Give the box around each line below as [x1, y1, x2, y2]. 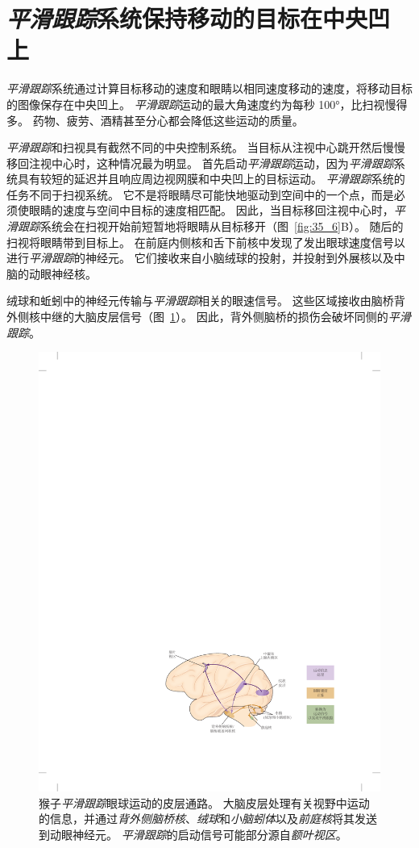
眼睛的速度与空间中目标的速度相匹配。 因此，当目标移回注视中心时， [28, 202, 394, 219]
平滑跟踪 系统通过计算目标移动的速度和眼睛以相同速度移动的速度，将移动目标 [6, 80, 413, 97]
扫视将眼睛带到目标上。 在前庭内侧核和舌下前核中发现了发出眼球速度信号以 [6, 233, 405, 250]
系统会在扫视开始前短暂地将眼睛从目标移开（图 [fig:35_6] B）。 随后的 [40, 218, 404, 235]
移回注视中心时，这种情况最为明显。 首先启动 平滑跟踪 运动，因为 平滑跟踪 [6, 154, 394, 171]
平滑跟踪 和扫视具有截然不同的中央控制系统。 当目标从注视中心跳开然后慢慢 [6, 139, 405, 156]
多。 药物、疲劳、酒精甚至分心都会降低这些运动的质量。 [6, 111, 304, 128]
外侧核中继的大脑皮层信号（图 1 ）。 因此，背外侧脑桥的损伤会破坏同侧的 [6, 308, 388, 325]
